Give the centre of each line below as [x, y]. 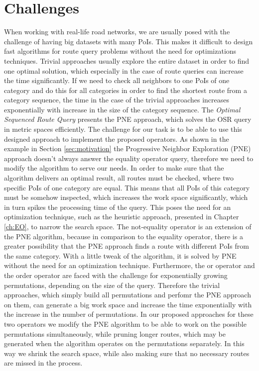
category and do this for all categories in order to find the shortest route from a [126, 90]
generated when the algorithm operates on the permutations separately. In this [124, 343]
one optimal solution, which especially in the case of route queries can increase [124, 70]
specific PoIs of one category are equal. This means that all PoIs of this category [127, 187]
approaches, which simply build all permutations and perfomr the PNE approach [128, 295]
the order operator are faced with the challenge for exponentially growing [116, 275]
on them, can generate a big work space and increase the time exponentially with [128, 304]
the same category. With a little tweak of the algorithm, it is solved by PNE [120, 255]
